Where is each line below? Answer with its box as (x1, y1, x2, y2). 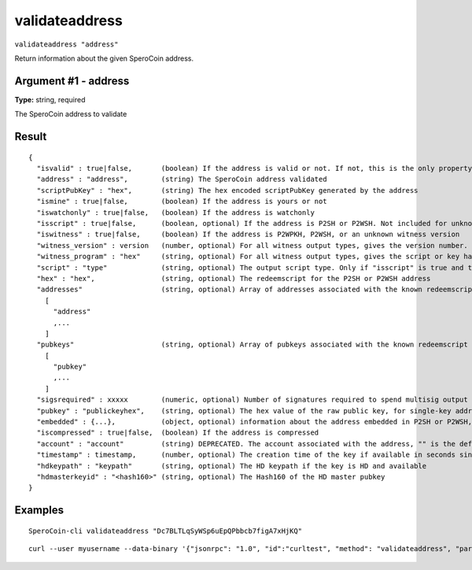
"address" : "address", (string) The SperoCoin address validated (36, 175, 327, 184)
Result (14, 130, 47, 143)
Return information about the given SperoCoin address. (14, 54, 194, 63)
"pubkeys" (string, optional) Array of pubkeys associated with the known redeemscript (36, 340, 468, 350)
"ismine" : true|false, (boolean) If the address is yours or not (36, 197, 327, 206)
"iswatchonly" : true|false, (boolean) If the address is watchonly (36, 208, 315, 217)
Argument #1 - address (14, 74, 130, 87)
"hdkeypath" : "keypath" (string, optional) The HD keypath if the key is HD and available (36, 461, 427, 470)
